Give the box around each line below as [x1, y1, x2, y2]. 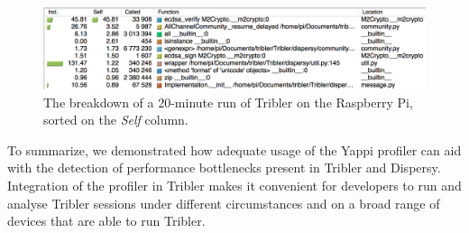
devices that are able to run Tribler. [7, 211, 206, 230]
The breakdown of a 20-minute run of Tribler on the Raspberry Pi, [43, 92, 413, 111]
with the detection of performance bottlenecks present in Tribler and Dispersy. [7, 158, 441, 177]
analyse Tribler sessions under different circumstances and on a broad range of [7, 193, 440, 212]
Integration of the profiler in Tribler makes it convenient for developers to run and [7, 176, 462, 195]
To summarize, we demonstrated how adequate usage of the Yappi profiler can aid [7, 140, 462, 159]
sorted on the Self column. [43, 110, 189, 129]
